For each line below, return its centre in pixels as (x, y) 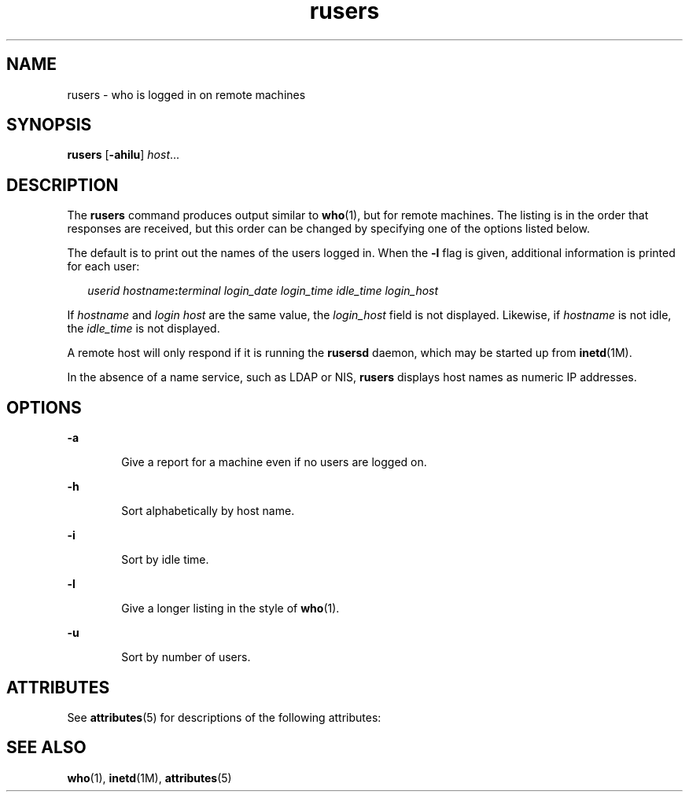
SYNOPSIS (49, 125)
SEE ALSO (46, 748)
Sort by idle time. (165, 560)
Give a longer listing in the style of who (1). (230, 609)
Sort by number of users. (186, 657)
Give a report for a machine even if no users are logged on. (274, 462)
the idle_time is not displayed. (144, 329)
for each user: (103, 267)
